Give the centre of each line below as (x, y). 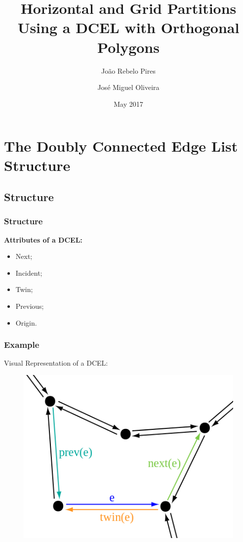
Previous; (30, 306)
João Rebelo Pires (128, 70)
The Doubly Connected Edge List (121, 146)
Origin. (26, 322)
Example (22, 345)
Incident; (29, 272)
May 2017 (128, 104)
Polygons (128, 47)
